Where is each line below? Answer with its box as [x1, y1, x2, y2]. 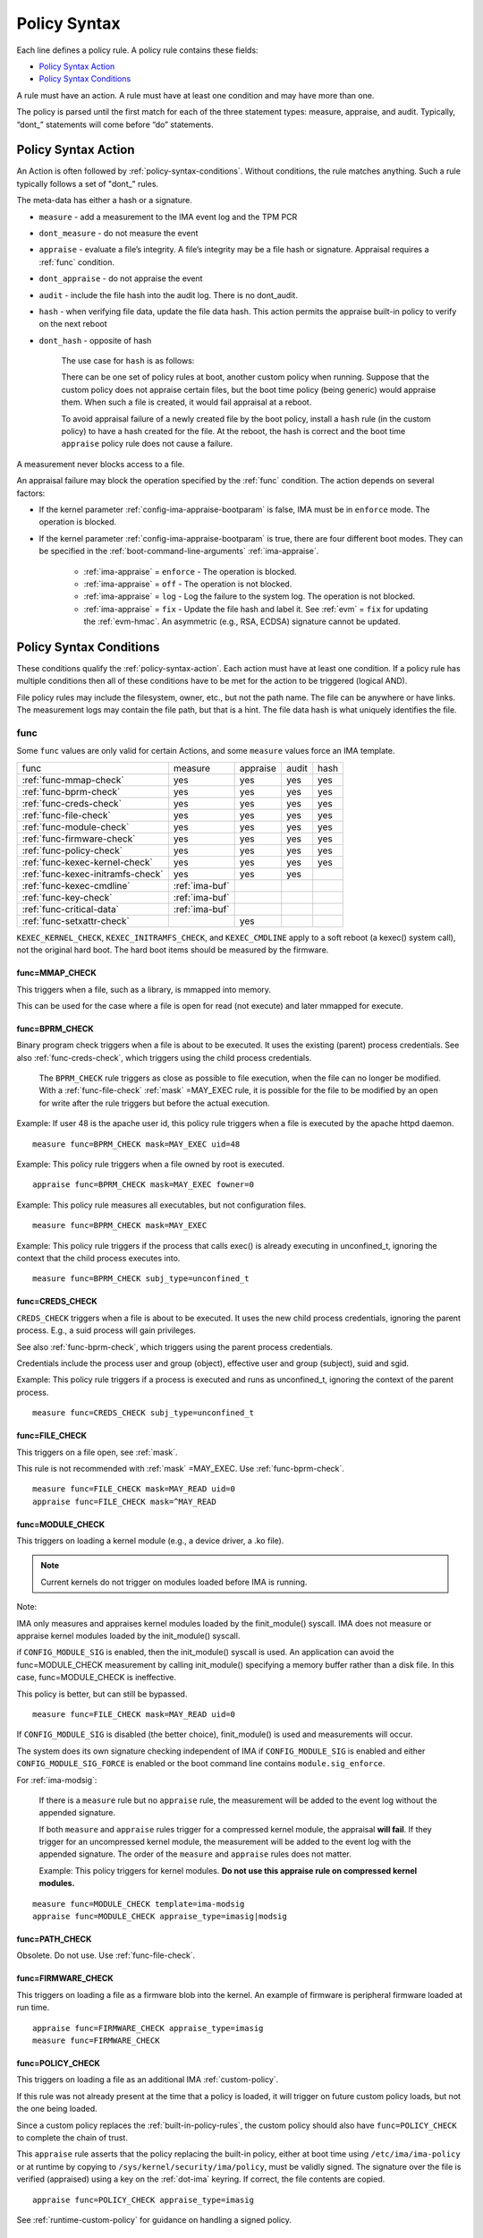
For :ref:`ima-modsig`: [16, 1774, 97, 1785]
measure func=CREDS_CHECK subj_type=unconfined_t [32, 1408, 255, 1418]
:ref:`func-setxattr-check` [21, 914, 130, 927]
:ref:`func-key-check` [21, 891, 113, 903]
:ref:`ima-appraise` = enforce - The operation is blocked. [83, 566, 297, 577]
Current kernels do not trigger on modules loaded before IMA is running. [40, 1576, 308, 1587]
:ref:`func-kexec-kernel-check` [21, 856, 154, 868]
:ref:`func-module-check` [21, 820, 130, 833]
